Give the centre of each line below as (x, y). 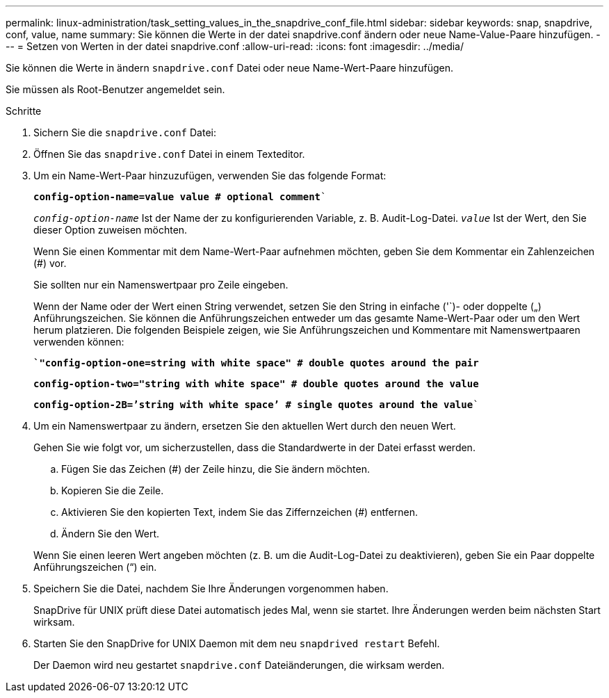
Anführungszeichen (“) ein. (95, 567)
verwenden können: (79, 342)
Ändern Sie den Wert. (111, 534)
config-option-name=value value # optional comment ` (180, 197)
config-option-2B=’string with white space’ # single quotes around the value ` (256, 405)
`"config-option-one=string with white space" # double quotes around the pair (256, 363)
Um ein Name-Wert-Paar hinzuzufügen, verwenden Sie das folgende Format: (210, 176)
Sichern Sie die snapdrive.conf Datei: (125, 132)
